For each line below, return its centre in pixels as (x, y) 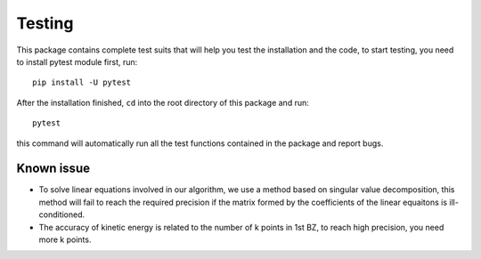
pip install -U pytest (82, 83)
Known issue (53, 169)
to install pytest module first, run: (77, 61)
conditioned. (62, 214)
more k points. (65, 239)
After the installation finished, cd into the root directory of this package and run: (163, 102)
